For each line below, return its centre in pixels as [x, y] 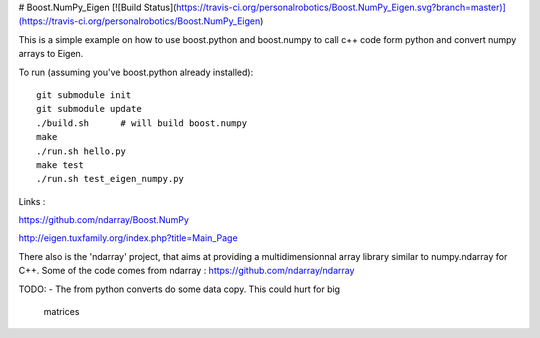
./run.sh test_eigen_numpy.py [110, 179]
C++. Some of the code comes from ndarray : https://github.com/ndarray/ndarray [186, 271]
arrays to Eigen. [51, 54]
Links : [32, 201]
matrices [61, 312]
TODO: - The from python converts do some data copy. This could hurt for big [179, 289]
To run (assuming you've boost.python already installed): [136, 72]
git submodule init [84, 94]
